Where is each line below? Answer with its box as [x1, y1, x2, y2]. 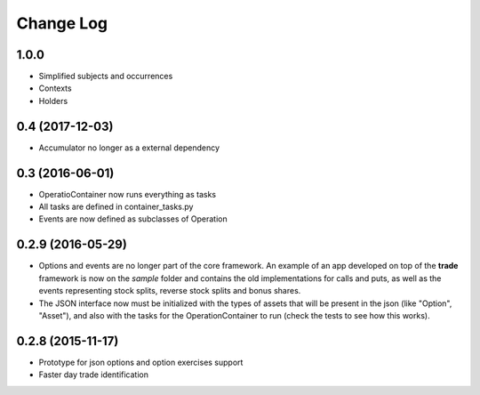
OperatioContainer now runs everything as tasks [38, 189, 217, 199]
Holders [38, 95, 68, 106]
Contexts [38, 83, 72, 93]
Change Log [16, 13, 108, 33]
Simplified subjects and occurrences [38, 71, 173, 82]
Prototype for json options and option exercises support [38, 357, 244, 367]
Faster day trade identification [38, 369, 148, 380]
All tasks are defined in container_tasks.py [38, 201, 194, 213]
